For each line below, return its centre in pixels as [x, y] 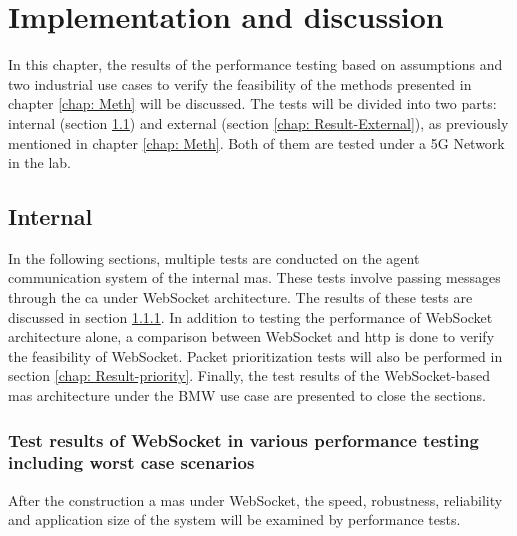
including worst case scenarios [131, 462]
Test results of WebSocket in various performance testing [243, 439]
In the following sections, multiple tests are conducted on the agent [214, 257]
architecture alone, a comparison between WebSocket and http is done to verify [251, 336]
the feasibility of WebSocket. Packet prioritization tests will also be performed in [255, 355]
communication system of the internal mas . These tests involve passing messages [254, 277]
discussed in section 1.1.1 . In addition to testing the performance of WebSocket [250, 316]
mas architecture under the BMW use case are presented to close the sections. [247, 395]
